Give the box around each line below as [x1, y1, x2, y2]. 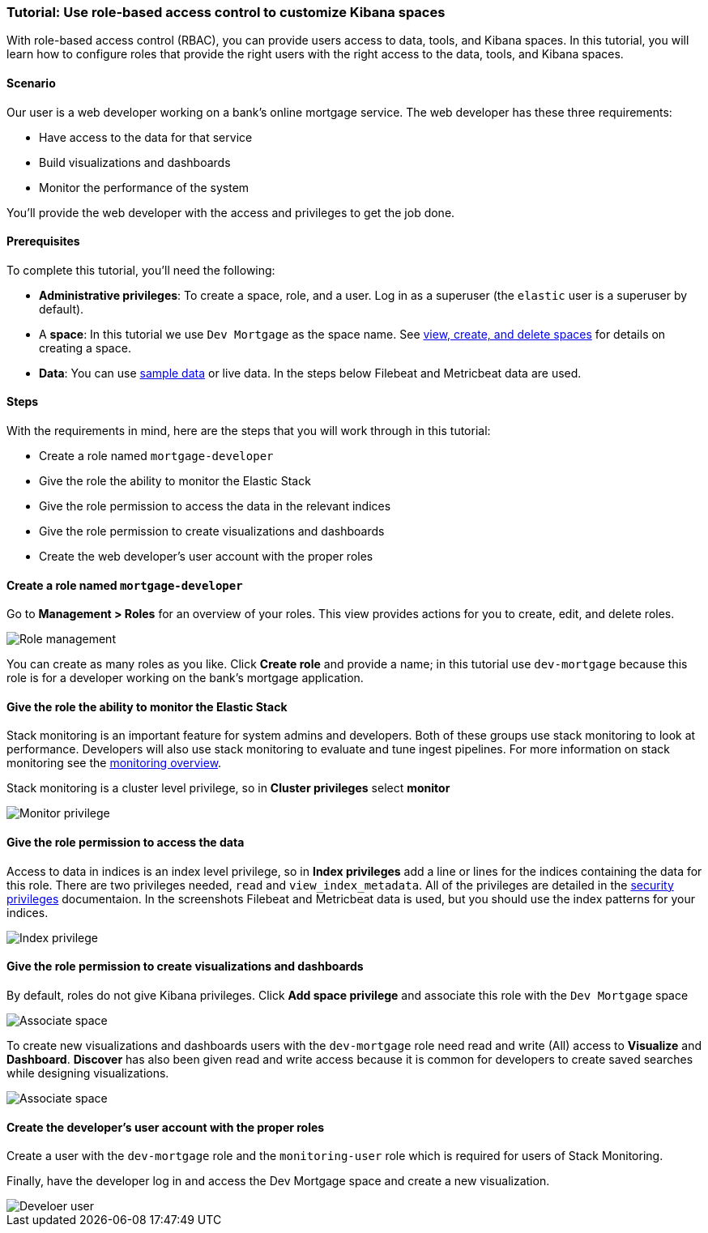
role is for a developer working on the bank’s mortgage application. [6, 671, 364, 685]
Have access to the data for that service [39, 130, 253, 144]
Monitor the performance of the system [39, 180, 250, 194]
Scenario [6, 75, 56, 90]
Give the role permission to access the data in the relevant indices [39, 499, 391, 514]
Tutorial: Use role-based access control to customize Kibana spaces [6, 4, 446, 20]
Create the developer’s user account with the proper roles [6, 1120, 325, 1134]
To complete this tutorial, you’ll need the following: [6, 262, 275, 277]
